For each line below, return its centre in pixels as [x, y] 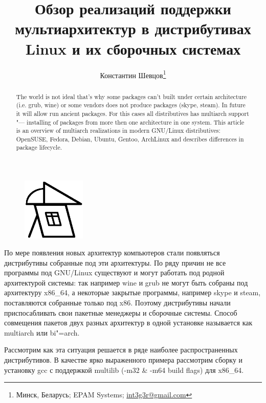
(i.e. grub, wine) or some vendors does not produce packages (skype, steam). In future [131, 105]
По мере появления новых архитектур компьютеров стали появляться [112, 253]
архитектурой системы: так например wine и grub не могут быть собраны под [126, 282]
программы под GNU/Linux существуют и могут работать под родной [114, 272]
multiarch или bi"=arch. [42, 332]
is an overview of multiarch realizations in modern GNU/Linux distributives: [118, 131]
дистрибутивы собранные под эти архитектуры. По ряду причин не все [115, 262]
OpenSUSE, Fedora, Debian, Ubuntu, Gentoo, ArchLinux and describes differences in [130, 139]
